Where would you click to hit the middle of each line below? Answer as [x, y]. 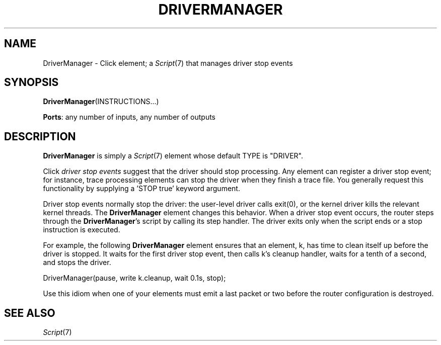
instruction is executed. [82, 230]
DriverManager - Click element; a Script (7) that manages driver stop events [168, 63]
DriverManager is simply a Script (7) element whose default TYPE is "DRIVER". [173, 156]
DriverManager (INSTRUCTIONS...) [101, 102]
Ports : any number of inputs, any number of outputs [129, 117]
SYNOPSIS [31, 82]
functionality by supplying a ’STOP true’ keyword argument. [141, 189]
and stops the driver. [77, 263]
